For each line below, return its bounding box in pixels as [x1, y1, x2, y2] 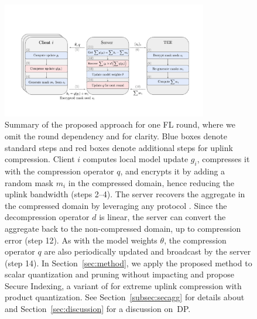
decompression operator [5, 211, 90, 223]
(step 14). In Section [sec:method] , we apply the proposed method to [5, 256, 252, 269]
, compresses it [197, 153, 250, 165]
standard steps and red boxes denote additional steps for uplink [5, 141, 233, 153]
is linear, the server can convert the [99, 211, 226, 223]
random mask [5, 176, 53, 188]
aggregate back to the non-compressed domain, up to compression [5, 222, 241, 234]
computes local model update [83, 153, 189, 165]
